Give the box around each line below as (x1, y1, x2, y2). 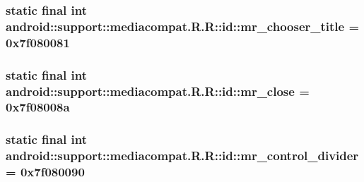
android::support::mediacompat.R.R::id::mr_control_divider (6, 147, 359, 164)
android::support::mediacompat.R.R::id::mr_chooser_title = (6, 17, 360, 35)
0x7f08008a (6, 98, 70, 116)
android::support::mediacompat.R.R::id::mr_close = (6, 82, 310, 99)
